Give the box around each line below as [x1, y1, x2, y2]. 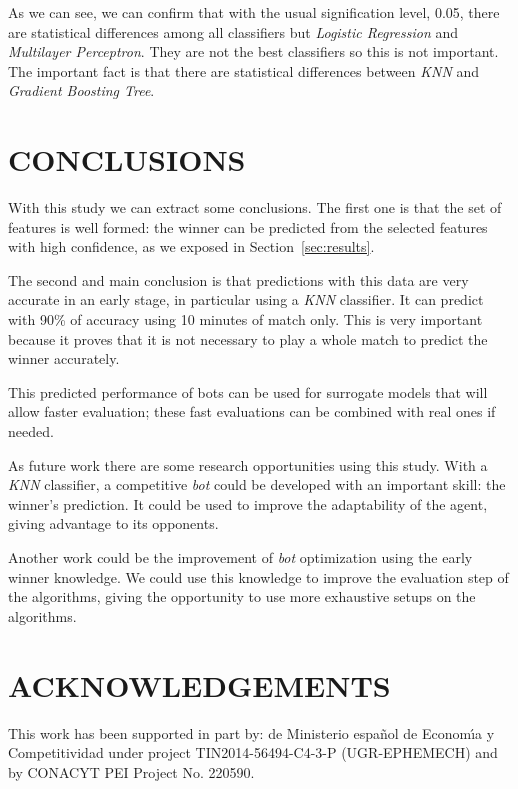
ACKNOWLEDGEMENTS [8, 664, 391, 705]
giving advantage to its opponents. [8, 513, 219, 534]
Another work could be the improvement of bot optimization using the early [8, 547, 473, 567]
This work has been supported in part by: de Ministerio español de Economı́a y [8, 722, 495, 743]
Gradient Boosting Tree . [8, 80, 155, 101]
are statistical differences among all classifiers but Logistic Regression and [8, 21, 459, 42]
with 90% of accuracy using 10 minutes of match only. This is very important [8, 309, 483, 330]
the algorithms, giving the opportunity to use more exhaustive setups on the [8, 586, 476, 607]
